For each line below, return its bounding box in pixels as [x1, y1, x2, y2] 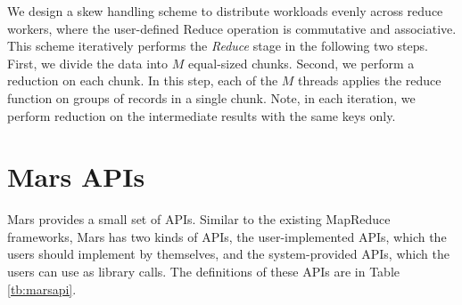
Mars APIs [7, 158, 145, 195]
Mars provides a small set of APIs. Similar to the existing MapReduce [7, 210, 391, 229]
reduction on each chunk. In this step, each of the [7, 71, 278, 90]
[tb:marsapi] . [7, 279, 77, 298]
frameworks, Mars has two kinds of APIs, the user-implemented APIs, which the [7, 227, 447, 245]
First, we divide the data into [7, 53, 168, 72]
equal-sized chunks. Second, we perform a [187, 53, 415, 72]
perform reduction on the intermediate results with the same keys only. [7, 106, 396, 124]
